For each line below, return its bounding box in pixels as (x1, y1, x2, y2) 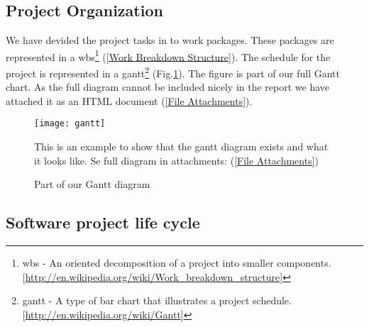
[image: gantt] (34, 118, 106, 129)
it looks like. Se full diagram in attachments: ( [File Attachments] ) (34, 153, 319, 167)
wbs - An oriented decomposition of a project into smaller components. (22, 255, 331, 270)
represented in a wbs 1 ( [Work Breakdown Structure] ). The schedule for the (6, 47, 331, 64)
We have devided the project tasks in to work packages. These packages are (6, 33, 334, 48)
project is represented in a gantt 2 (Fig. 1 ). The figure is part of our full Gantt (6, 64, 340, 80)
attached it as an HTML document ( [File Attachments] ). (6, 93, 253, 108)
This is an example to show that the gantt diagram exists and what (34, 139, 329, 154)
